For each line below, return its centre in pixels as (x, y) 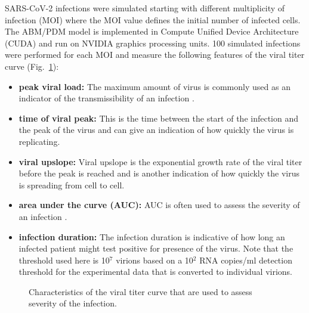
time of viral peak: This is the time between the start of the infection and (159, 118)
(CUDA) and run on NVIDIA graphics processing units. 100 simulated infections (153, 43)
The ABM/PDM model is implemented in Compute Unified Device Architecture (152, 31)
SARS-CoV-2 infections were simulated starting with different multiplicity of (145, 8)
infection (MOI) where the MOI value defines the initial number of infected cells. (153, 19)
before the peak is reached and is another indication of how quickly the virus (159, 173)
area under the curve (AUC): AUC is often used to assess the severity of (159, 205)
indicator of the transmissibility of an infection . (106, 98)
